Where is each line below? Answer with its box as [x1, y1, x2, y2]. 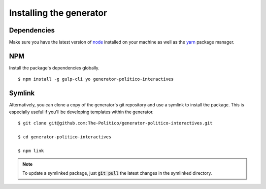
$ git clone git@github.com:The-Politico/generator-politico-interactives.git [18, 121, 213, 126]
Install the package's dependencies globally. [9, 64, 100, 71]
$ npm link [18, 148, 44, 154]
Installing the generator [9, 7, 107, 18]
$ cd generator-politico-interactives [18, 134, 112, 140]
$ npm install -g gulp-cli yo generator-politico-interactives [18, 76, 174, 82]
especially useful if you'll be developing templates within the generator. [9, 109, 154, 115]
